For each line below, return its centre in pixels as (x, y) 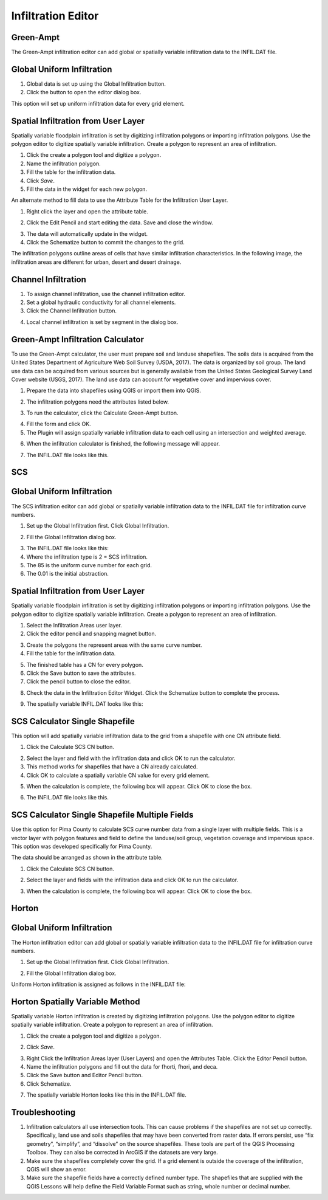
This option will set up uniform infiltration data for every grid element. (98, 103)
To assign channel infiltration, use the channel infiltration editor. (106, 294)
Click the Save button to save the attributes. (81, 673)
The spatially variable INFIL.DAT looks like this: (85, 704)
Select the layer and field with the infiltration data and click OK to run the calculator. (131, 758)
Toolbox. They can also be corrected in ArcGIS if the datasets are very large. (122, 1153)
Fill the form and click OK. (59, 424)
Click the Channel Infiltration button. (72, 311)
